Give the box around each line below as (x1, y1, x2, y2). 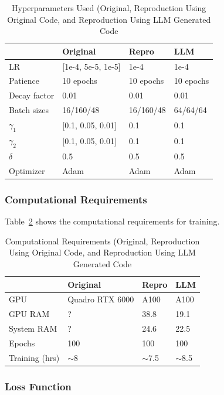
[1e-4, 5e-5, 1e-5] (62, 60, 121, 72)
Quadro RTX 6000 (67, 293, 134, 305)
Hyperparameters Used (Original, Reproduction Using (12, 2, 206, 13)
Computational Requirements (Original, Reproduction (5, 234, 200, 247)
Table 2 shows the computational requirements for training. (5, 215, 220, 227)
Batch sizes (9, 104, 49, 116)
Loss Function (5, 379, 72, 393)
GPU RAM (9, 308, 50, 320)
